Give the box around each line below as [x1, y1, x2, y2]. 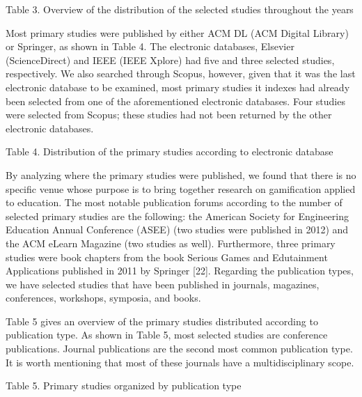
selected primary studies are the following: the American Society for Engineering [6, 208, 349, 223]
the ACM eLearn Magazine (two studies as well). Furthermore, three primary [6, 235, 336, 250]
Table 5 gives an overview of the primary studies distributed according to [6, 313, 318, 328]
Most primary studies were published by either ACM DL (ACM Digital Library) [6, 25, 349, 40]
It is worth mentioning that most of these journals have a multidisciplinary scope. [6, 355, 354, 369]
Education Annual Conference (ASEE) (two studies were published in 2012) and [6, 222, 349, 237]
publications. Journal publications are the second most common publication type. [6, 341, 353, 356]
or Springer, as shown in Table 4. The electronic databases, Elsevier [6, 39, 294, 54]
